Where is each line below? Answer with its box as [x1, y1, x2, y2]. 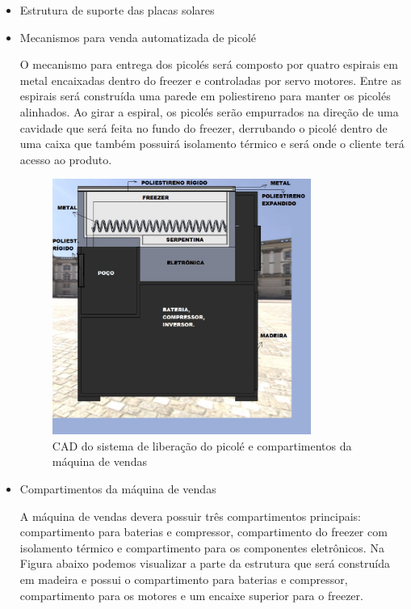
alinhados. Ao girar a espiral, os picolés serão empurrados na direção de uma [19, 103, 399, 120]
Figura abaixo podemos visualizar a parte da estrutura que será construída [19, 555, 391, 572]
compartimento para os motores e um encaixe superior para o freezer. [19, 586, 363, 603]
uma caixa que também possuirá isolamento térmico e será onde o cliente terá [19, 135, 405, 152]
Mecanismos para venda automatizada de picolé [19, 28, 257, 45]
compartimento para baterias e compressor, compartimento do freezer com [19, 523, 388, 540]
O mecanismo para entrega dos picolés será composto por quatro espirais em [19, 56, 398, 73]
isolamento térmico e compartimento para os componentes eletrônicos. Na [19, 539, 384, 556]
